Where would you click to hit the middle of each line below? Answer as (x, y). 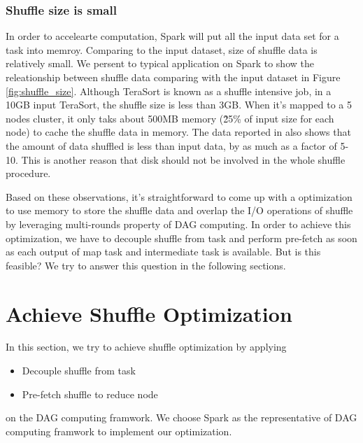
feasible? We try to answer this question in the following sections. (146, 265)
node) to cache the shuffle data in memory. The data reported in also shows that (178, 132)
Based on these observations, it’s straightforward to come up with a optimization (179, 196)
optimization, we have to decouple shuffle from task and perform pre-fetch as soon (181, 238)
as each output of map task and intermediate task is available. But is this (163, 252)
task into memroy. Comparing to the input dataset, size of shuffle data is (162, 49)
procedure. (28, 173)
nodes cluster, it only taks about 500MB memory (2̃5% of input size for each (170, 118)
